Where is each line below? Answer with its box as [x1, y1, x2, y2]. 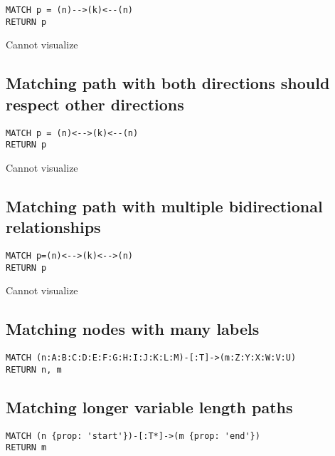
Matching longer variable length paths [6, 395, 293, 418]
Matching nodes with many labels [6, 318, 260, 340]
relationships [6, 216, 101, 238]
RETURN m [6, 442, 47, 453]
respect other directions [6, 93, 184, 115]
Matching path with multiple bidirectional [6, 195, 323, 217]
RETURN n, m [6, 364, 62, 375]
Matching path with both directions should [6, 72, 330, 94]
